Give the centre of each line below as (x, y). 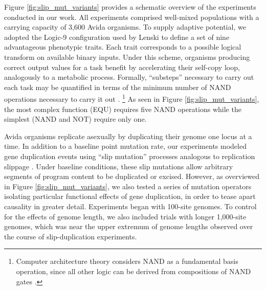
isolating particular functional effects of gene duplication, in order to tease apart (130, 196)
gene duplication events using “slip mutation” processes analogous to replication (130, 156)
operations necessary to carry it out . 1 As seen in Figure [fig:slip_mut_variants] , (132, 98)
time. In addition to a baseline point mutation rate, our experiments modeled (125, 146)
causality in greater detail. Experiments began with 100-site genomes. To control (130, 206)
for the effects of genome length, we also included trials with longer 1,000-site (125, 216)
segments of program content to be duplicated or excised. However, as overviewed (132, 176)
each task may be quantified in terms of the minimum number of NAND (118, 87)
